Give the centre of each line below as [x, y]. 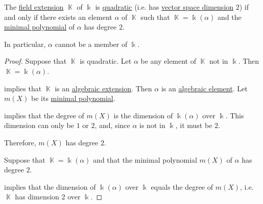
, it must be [194, 125]
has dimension [37, 197]
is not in [152, 125]
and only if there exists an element [58, 17]
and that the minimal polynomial [145, 159]
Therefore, [20, 142]
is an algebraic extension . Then [103, 88]
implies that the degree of [44, 115]
